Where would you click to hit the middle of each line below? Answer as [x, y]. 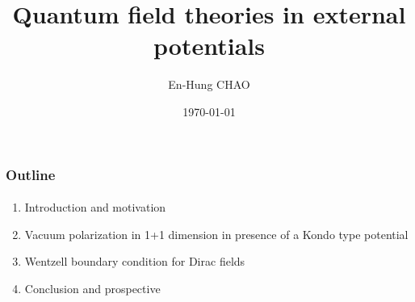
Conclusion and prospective [92, 288]
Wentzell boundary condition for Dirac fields [135, 261]
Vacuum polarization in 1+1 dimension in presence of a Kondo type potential [216, 234]
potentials [209, 46]
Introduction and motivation [95, 207]
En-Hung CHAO [209, 84]
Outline [31, 174]
